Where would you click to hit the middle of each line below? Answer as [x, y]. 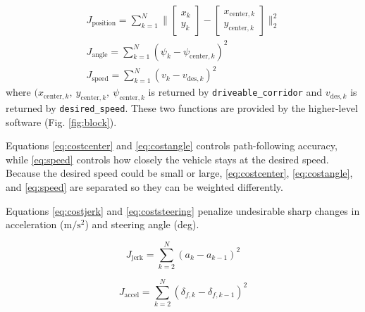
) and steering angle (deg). [142, 224]
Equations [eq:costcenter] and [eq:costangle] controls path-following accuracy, [172, 145]
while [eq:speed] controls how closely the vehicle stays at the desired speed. [167, 159]
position [104, 24]
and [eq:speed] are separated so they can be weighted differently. [144, 186]
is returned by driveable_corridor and [235, 92]
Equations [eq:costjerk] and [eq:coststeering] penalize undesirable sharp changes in [183, 210]
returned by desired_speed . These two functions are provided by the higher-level [182, 107]
